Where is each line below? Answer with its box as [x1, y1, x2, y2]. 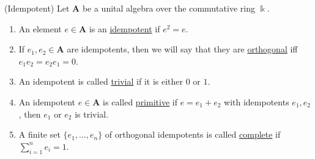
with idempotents [224, 95, 289, 108]
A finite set [18, 128, 61, 141]
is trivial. [75, 107, 109, 120]
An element [18, 22, 62, 35]
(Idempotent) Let [4, 2, 70, 14]
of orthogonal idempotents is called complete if [105, 128, 281, 141]
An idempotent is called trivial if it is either [18, 75, 183, 88]
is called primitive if [103, 95, 177, 108]
